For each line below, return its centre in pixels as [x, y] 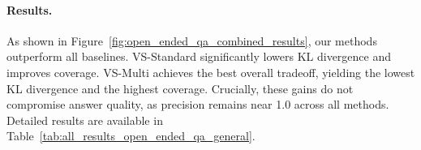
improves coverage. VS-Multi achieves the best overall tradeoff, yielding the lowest [211, 72]
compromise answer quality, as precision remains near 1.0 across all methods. [198, 104]
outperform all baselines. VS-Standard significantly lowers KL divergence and [199, 56]
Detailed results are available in [85, 120]
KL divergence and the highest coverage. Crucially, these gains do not [180, 88]
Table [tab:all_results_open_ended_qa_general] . [131, 136]
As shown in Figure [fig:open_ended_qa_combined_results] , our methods [192, 40]
